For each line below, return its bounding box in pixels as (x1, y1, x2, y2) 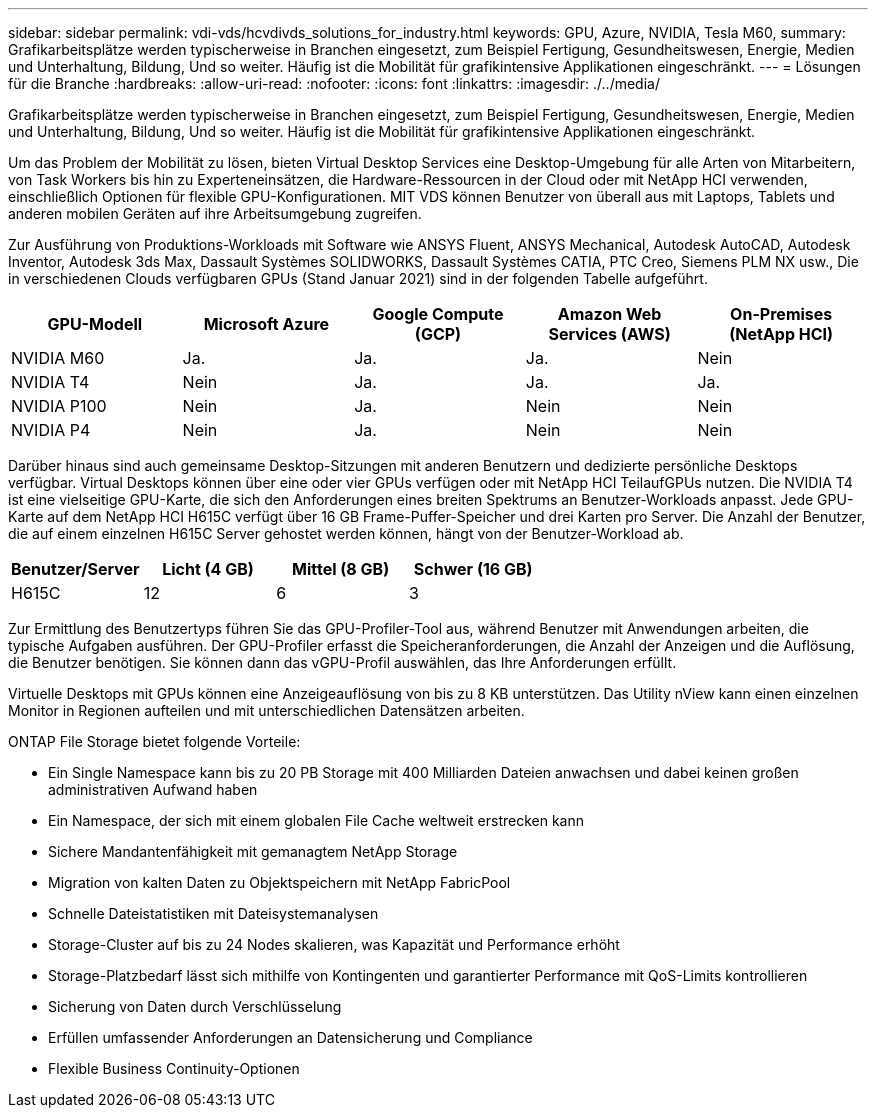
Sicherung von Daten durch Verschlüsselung (48, 998, 342, 1015)
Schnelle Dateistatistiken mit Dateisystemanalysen (48, 905, 379, 922)
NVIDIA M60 (11, 348, 105, 368)
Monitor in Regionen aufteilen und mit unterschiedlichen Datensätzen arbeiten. (8, 702, 525, 719)
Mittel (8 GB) (292, 559, 390, 579)
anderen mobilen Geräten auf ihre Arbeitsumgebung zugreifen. (8, 205, 422, 222)
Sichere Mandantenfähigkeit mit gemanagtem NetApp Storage (48, 843, 458, 860)
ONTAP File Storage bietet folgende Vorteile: (8, 733, 301, 750)
